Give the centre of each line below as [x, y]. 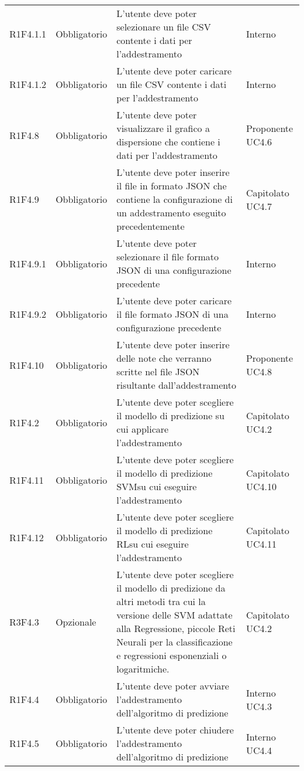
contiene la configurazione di [175, 199]
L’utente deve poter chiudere [175, 730]
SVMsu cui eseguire [157, 486]
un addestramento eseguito [171, 213]
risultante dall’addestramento [176, 385]
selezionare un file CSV [164, 27]
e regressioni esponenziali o [172, 655]
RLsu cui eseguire [153, 544]
